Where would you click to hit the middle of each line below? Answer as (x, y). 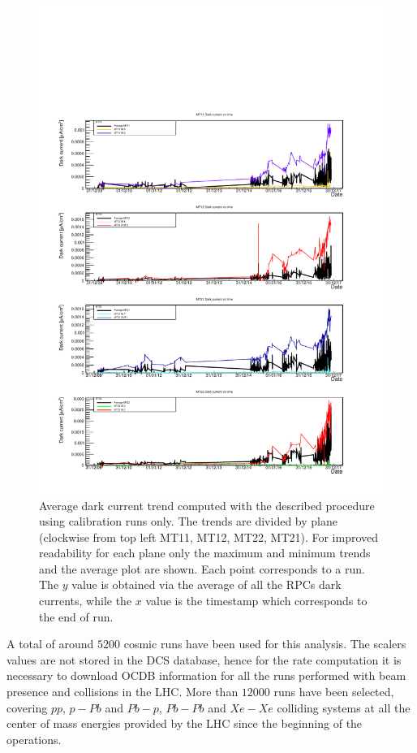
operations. (34, 739)
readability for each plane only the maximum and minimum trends (205, 553)
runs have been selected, (334, 692)
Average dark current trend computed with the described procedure (207, 505)
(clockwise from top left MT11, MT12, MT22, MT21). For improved (209, 537)
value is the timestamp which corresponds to (256, 601)
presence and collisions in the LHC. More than (123, 692)
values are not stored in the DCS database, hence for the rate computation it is (204, 659)
